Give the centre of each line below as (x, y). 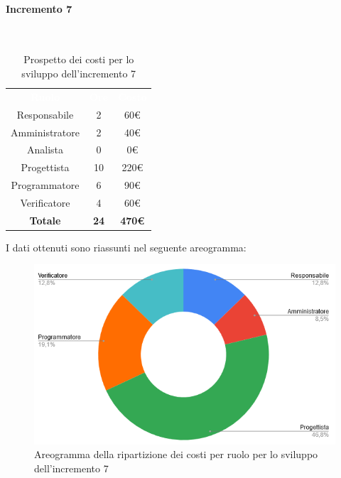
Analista (45, 150)
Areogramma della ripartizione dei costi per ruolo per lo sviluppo (176, 454)
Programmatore (45, 185)
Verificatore (45, 202)
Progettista (45, 167)
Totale (45, 220)
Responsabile (45, 114)
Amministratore (45, 132)
